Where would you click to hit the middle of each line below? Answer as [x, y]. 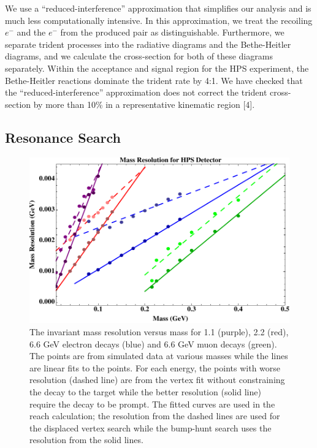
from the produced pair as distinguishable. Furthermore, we [172, 32]
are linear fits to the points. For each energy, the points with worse [155, 367]
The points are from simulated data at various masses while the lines [159, 356]
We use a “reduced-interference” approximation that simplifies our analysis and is [158, 8]
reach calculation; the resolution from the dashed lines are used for [155, 416]
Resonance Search [63, 137]
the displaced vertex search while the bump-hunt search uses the [151, 427]
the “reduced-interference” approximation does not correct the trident [136, 92]
